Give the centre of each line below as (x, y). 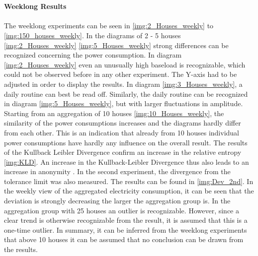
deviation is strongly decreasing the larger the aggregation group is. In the (117, 201)
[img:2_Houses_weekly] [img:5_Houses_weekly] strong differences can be (116, 45)
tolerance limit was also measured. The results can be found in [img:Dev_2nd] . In (129, 181)
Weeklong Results (35, 6)
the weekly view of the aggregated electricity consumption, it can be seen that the (129, 191)
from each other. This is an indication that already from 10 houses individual (122, 132)
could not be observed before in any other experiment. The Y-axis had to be (121, 74)
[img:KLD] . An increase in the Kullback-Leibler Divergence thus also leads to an (127, 161)
